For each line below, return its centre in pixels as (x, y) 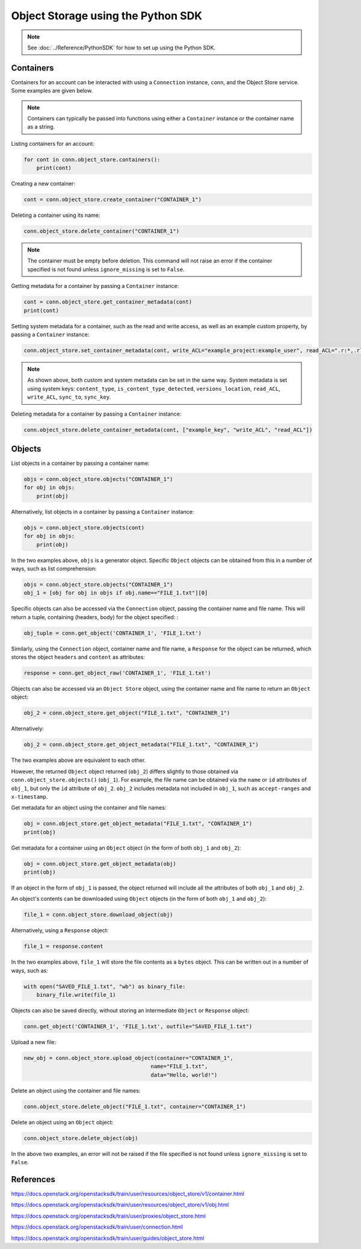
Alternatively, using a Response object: (60, 930)
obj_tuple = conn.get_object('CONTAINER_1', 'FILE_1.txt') (113, 633)
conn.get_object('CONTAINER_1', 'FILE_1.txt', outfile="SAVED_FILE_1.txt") (138, 1026)
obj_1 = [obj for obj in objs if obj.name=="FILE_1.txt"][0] (116, 593)
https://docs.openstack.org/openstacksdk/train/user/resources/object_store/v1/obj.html (120, 1205)
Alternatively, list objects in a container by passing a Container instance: (103, 511)
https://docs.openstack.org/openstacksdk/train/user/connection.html (97, 1227)
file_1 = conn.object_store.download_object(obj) (98, 915)
